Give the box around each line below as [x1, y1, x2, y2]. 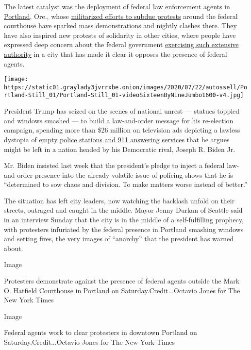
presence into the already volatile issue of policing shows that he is [34, 169, 233, 180]
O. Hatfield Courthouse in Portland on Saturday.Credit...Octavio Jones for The [4, 285, 240, 295]
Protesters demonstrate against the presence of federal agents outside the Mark [4, 276, 240, 286]
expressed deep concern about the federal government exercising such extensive [4, 39, 239, 50]
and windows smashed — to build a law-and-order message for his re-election [4, 115, 234, 125]
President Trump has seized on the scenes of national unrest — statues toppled [4, 106, 240, 116]
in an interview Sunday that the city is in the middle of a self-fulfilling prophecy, [4, 215, 244, 225]
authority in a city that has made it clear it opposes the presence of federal [4, 49, 227, 59]
